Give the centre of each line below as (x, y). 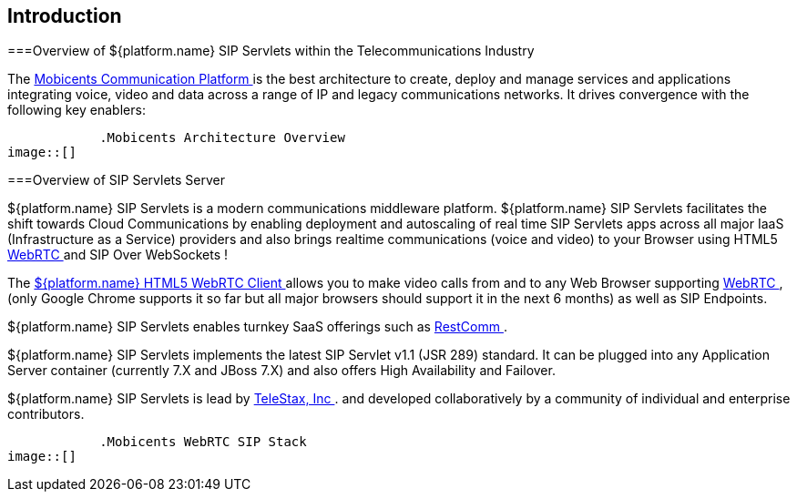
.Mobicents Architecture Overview (222, 138)
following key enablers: (77, 110)
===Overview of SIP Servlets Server (116, 180)
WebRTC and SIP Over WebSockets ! (118, 255)
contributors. (46, 414)
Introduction (65, 16)
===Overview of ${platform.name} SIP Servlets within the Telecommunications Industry (271, 51)
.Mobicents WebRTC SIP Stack (203, 442)
